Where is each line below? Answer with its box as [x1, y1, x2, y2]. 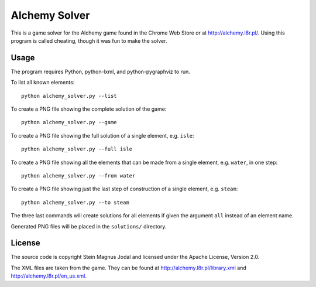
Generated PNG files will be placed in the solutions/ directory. [11, 223, 167, 230]
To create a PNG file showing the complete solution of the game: [11, 105, 167, 112]
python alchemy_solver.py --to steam [21, 199, 130, 206]
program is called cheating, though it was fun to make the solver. [11, 37, 167, 44]
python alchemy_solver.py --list [21, 93, 117, 99]
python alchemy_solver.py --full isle [21, 146, 133, 152]
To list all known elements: [11, 79, 75, 86]
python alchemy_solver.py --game [21, 119, 117, 126]
